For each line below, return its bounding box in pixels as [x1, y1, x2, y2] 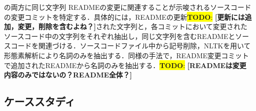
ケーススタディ [4, 94, 75, 109]
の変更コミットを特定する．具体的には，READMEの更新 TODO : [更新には [4, 11, 245, 22]
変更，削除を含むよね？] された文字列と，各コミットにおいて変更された [17, 21, 248, 32]
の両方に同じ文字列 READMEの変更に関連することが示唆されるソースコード [4, 2, 252, 12]
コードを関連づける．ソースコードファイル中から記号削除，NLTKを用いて [10, 40, 251, 51]
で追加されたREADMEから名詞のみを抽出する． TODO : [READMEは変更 [4, 60, 247, 70]
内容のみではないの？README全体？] [4, 70, 132, 80]
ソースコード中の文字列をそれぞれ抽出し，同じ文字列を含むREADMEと [4, 31, 235, 41]
